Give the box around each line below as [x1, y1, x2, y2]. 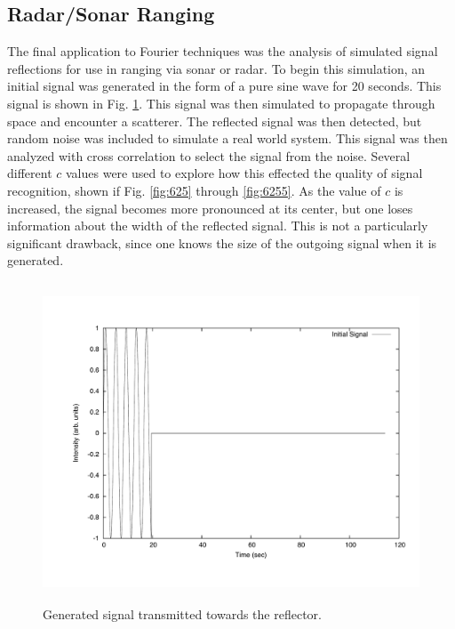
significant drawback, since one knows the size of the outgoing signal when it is [7, 233, 437, 252]
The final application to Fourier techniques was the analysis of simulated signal [7, 42, 438, 60]
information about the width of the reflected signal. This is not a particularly [7, 216, 428, 235]
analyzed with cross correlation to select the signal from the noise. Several [7, 146, 411, 165]
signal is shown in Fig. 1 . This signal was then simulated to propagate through [7, 93, 435, 112]
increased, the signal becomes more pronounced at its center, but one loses [7, 198, 413, 217]
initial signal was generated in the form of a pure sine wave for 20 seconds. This [7, 77, 442, 95]
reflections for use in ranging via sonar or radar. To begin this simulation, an [7, 59, 426, 77]
